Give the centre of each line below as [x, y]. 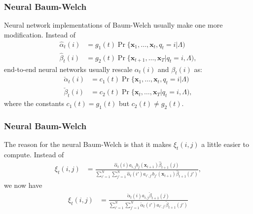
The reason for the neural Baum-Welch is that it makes [88, 144]
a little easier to [225, 144]
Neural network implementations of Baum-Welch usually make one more [113, 25]
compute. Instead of [34, 154]
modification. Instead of [40, 34]
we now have [23, 185]
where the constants [34, 103]
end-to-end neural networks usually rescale [68, 69]
